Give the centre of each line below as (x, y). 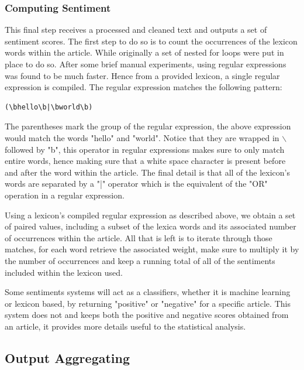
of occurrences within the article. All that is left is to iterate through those (139, 237)
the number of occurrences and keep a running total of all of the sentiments (140, 260)
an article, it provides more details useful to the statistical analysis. (125, 326)
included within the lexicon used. (64, 272)
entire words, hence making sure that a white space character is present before (145, 161)
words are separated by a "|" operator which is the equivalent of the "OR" (136, 184)
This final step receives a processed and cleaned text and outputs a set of (136, 30)
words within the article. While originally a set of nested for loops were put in (144, 52)
